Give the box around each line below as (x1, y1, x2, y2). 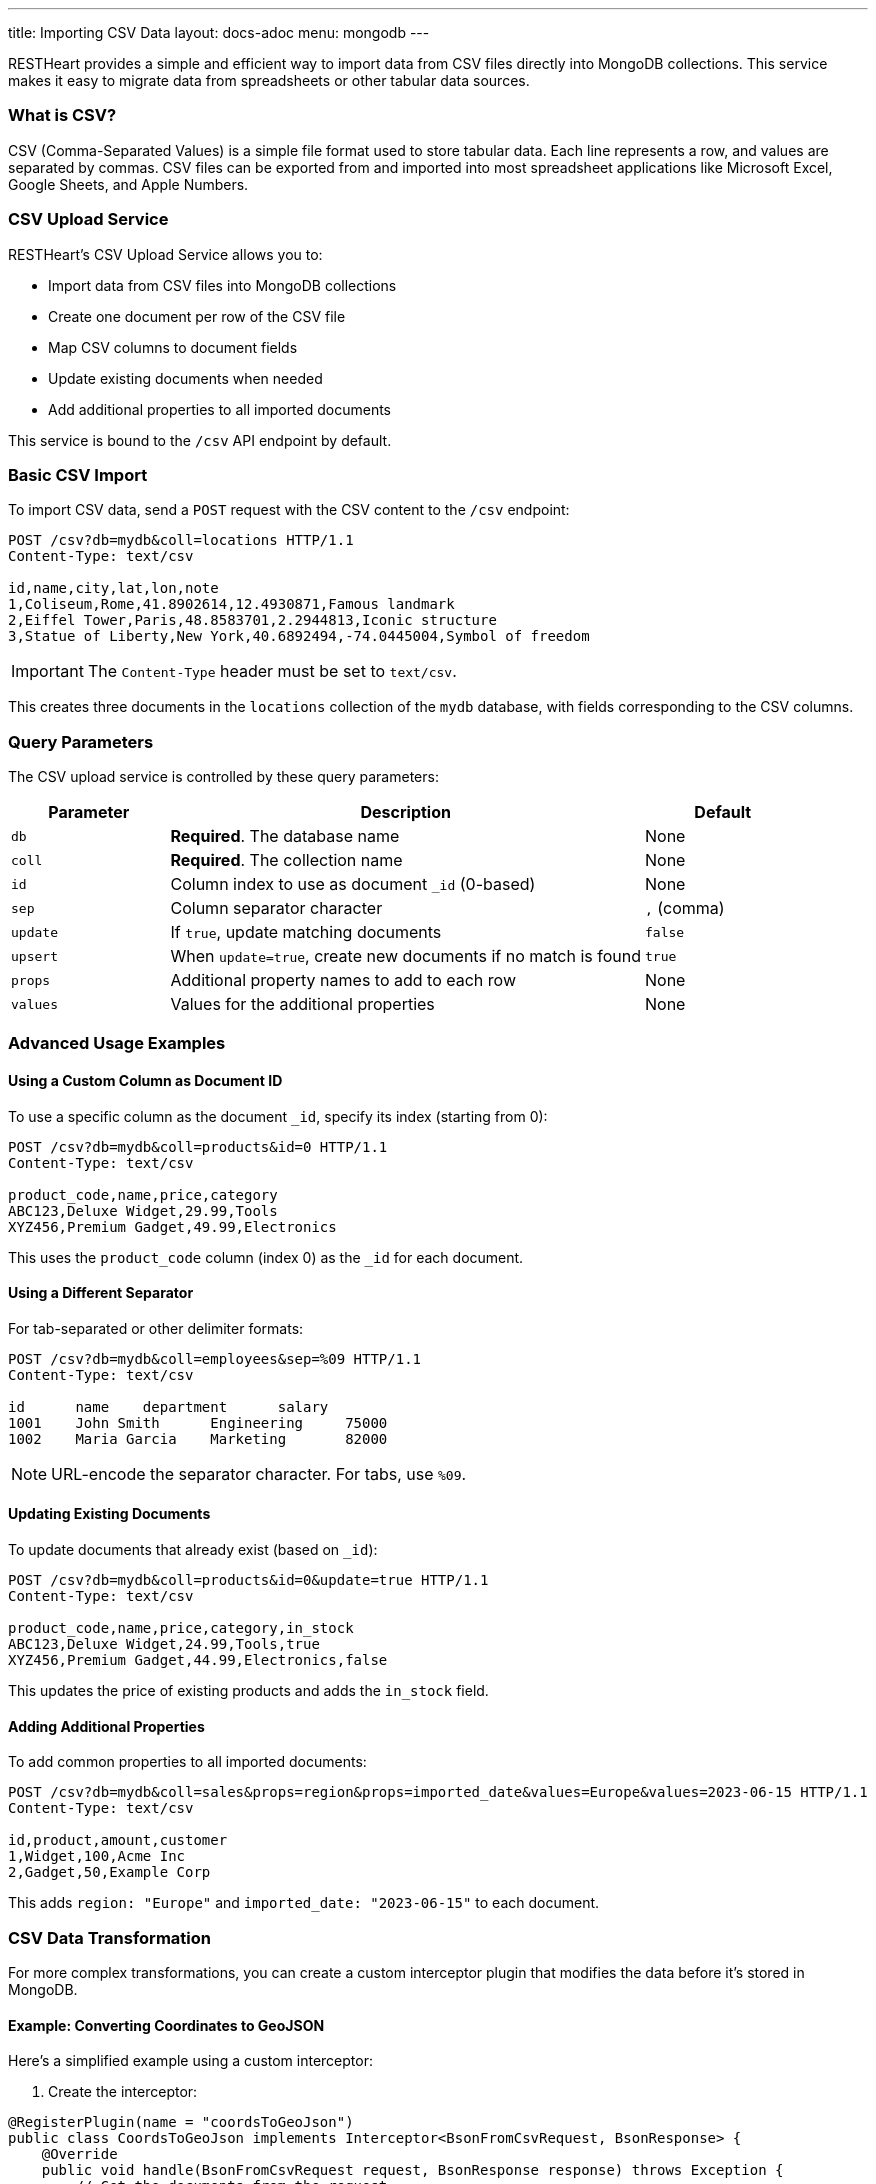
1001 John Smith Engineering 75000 (8, 1414, 388, 1431)
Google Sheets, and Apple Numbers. (8, 175, 249, 193)
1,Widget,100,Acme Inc (8, 1848, 186, 1865)
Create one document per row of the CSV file (48, 307, 346, 325)
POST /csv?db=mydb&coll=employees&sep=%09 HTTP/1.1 (8, 1350, 422, 1367)
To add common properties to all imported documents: (8, 1753, 367, 1771)
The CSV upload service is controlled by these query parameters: (8, 768, 439, 785)
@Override (41, 2146, 118, 2163)
